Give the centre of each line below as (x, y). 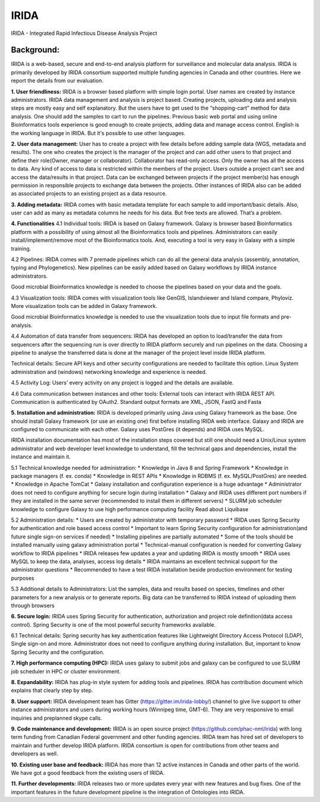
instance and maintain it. (41, 457)
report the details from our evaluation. (57, 81)
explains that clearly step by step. (52, 691)
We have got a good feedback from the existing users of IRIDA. (88, 772)
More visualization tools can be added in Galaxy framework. (84, 306)
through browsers (33, 605)
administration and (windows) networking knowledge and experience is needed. (109, 372)
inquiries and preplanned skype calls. (57, 718)
